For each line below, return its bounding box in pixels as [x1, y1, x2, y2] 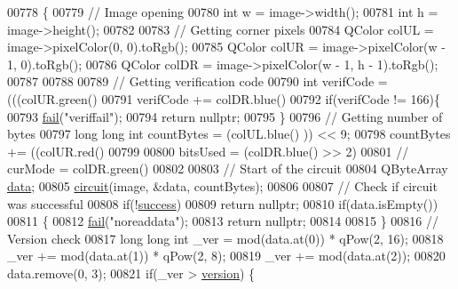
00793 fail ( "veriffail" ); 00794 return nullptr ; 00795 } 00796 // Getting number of [7, 107, 443, 125]
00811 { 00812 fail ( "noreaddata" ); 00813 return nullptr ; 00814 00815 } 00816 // [7, 212, 438, 230]
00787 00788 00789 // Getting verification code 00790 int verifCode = [7, 72, 388, 91]
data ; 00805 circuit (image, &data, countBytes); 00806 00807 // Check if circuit [7, 176, 438, 195]
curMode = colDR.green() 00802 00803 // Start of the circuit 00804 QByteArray [7, 159, 448, 178]
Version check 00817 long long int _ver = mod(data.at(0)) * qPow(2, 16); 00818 [7, 229, 444, 247]
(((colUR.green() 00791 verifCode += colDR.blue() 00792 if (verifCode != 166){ [7, 89, 441, 108]
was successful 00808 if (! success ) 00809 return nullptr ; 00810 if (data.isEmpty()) [7, 194, 438, 213]
